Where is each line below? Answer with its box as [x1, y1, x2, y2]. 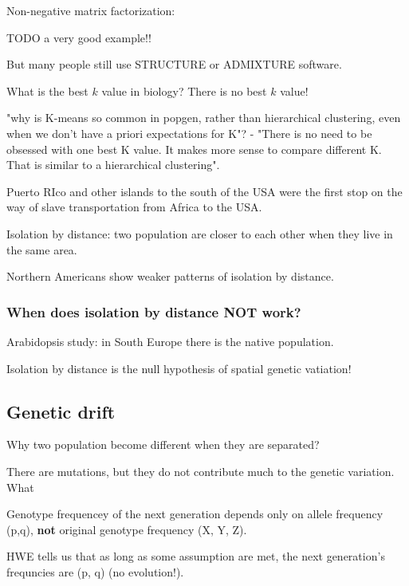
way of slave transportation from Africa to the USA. [6, 199, 262, 215]
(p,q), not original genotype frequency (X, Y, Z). [6, 521, 247, 537]
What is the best [6, 82, 88, 99]
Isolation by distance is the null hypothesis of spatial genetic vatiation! [6, 360, 352, 376]
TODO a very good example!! [6, 29, 151, 45]
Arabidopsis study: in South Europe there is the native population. [6, 332, 334, 349]
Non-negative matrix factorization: [6, 2, 175, 18]
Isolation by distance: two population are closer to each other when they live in [6, 225, 393, 242]
